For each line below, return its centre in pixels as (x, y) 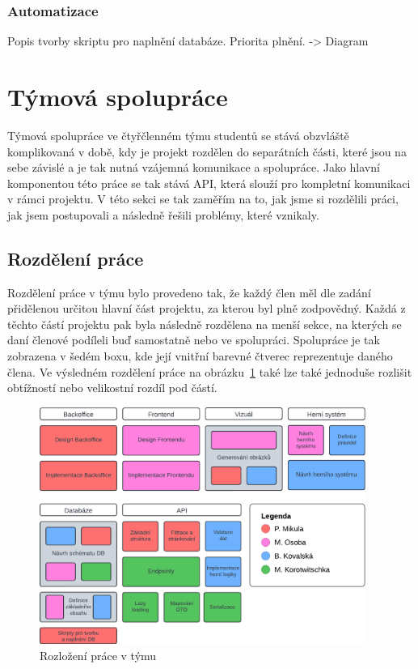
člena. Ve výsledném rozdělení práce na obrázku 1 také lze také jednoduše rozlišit (210, 371)
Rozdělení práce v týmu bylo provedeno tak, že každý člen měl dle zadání (189, 292)
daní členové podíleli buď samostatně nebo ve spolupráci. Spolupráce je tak (194, 340)
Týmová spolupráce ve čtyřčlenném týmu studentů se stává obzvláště (178, 135)
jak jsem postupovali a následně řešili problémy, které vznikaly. (163, 214)
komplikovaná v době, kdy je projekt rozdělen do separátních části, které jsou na (207, 151)
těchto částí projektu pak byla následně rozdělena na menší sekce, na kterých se (205, 324)
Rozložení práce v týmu (98, 655)
